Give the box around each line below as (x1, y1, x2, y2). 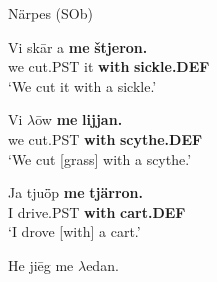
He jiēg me (8, 254, 74, 275)
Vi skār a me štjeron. (8, 36, 148, 57)
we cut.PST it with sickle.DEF (8, 56, 210, 77)
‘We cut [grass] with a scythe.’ (8, 148, 192, 169)
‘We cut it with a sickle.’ (8, 75, 157, 96)
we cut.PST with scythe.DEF (8, 128, 203, 149)
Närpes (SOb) (8, 3, 93, 23)
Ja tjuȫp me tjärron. (8, 182, 144, 203)
